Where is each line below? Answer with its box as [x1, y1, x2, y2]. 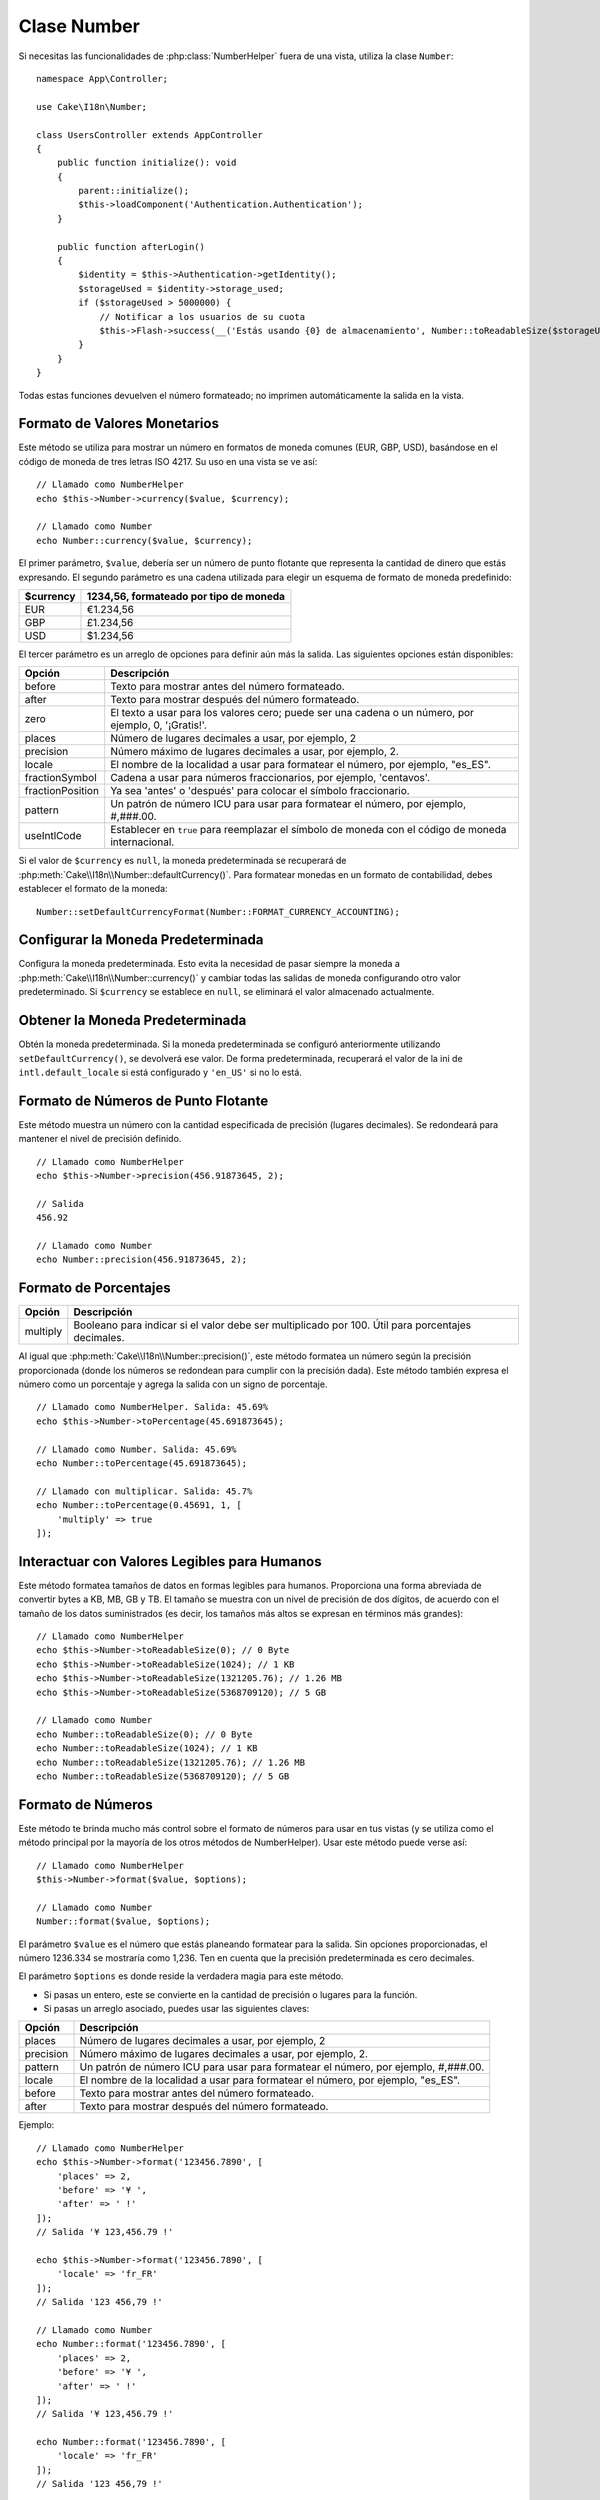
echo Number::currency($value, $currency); [36, 535, 253, 546]
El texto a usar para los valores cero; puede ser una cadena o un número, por [110, 706, 475, 720]
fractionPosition [24, 784, 100, 798]
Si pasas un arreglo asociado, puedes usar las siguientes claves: [43, 2003, 310, 2015]
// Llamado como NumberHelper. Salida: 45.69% [36, 1401, 269, 1413]
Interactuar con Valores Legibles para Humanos [18, 1553, 322, 1570]
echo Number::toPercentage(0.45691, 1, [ [36, 1500, 242, 1511]
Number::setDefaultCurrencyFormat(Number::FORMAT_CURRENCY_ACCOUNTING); [36, 906, 400, 917]
